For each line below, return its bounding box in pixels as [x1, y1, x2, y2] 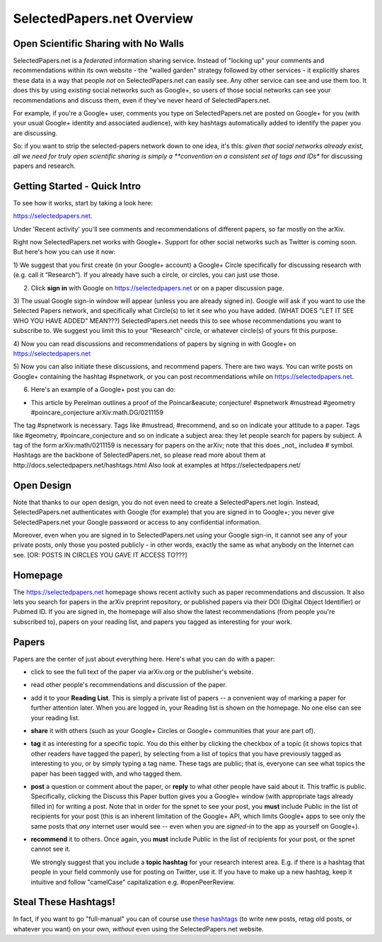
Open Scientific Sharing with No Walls [13, 38, 185, 50]
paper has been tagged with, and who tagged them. [30, 769, 183, 778]
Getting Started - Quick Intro [13, 180, 141, 192]
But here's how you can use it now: [13, 248, 116, 256]
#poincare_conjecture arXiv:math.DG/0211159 [30, 408, 164, 416]
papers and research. [13, 161, 76, 170]
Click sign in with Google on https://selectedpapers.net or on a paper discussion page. [30, 283, 284, 292]
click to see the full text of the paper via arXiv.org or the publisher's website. [30, 668, 254, 676]
